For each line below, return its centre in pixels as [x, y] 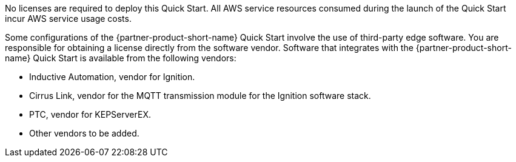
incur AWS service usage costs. [68, 19]
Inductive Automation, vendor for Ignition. [112, 77]
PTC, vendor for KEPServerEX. [90, 114]
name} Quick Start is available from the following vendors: [121, 58]
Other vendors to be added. [84, 133]
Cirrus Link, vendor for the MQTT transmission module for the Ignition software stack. [200, 96]
